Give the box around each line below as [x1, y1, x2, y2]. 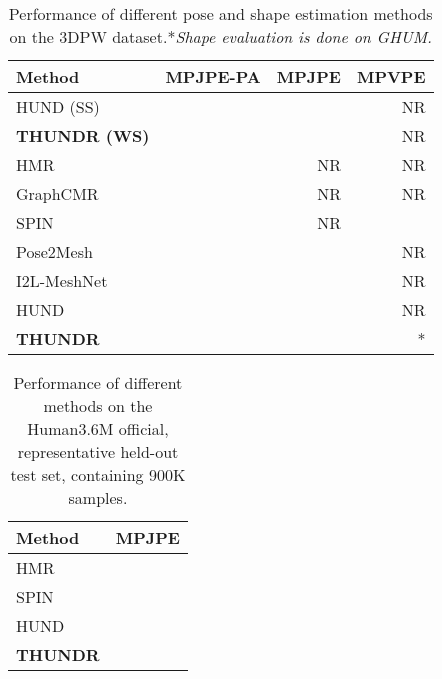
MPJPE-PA [165, 65, 261, 88]
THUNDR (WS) [16, 124, 150, 147]
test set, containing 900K [10, 463, 186, 486]
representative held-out [17, 440, 179, 463]
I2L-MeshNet [16, 269, 108, 292]
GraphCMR [16, 182, 99, 205]
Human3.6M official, [27, 417, 169, 440]
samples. [68, 486, 128, 509]
